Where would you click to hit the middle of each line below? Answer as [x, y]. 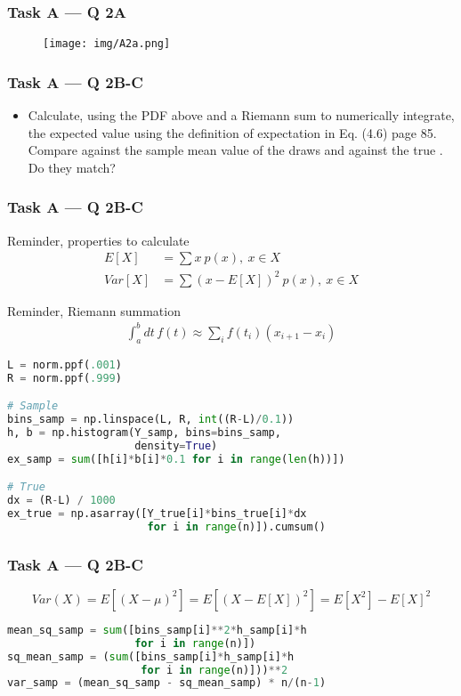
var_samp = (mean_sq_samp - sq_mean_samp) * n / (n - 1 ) [167, 683]
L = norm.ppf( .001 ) [65, 364]
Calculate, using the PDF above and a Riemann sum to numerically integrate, [241, 115]
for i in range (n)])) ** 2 [214, 670]
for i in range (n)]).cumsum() [236, 526]
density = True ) [176, 445]
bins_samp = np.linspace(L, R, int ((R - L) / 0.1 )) [151, 420]
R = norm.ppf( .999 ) [65, 378]
